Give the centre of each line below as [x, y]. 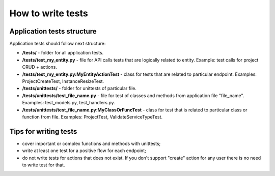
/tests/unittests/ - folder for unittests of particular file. [79, 89]
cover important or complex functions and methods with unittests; [91, 143]
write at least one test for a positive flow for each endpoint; [84, 151]
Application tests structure [53, 31]
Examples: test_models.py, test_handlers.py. [69, 103]
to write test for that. [44, 165]
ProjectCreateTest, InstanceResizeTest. [63, 81]
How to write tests [49, 13]
